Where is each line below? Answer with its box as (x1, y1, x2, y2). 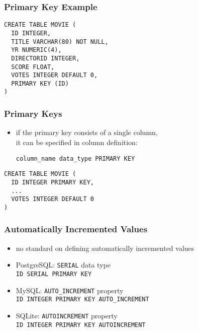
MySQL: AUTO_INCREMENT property (16, 285, 124, 295)
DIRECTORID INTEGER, (11, 54, 80, 62)
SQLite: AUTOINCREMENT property (16, 310, 118, 320)
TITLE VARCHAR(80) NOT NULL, (11, 38, 109, 45)
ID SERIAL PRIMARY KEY (16, 270, 92, 278)
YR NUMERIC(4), (11, 46, 62, 54)
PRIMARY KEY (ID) (11, 80, 69, 87)
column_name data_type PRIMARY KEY (16, 155, 135, 162)
